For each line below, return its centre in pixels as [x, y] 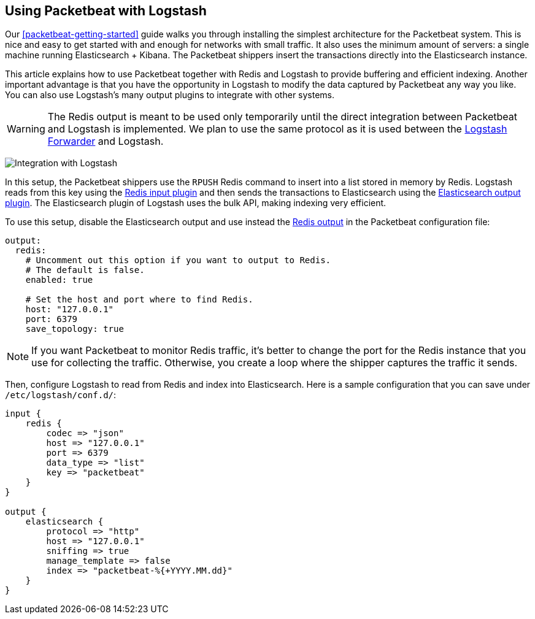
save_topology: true [75, 329]
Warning [26, 129]
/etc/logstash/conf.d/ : [61, 395]
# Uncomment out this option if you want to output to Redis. [178, 260]
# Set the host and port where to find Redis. [139, 300]
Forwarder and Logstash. [106, 141]
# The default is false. [85, 270]
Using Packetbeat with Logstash [106, 11]
